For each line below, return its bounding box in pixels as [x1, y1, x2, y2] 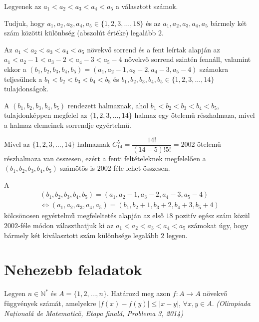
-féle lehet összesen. [111, 163, 170, 173]
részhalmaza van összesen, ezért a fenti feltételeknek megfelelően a [4, 153, 206, 163]
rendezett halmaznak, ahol [67, 100, 149, 110]
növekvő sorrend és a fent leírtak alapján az [87, 44, 220, 54]
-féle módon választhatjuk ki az [18, 220, 114, 231]
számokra [200, 63, 229, 74]
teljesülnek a [4, 73, 42, 84]
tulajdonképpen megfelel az [4, 110, 87, 120]
